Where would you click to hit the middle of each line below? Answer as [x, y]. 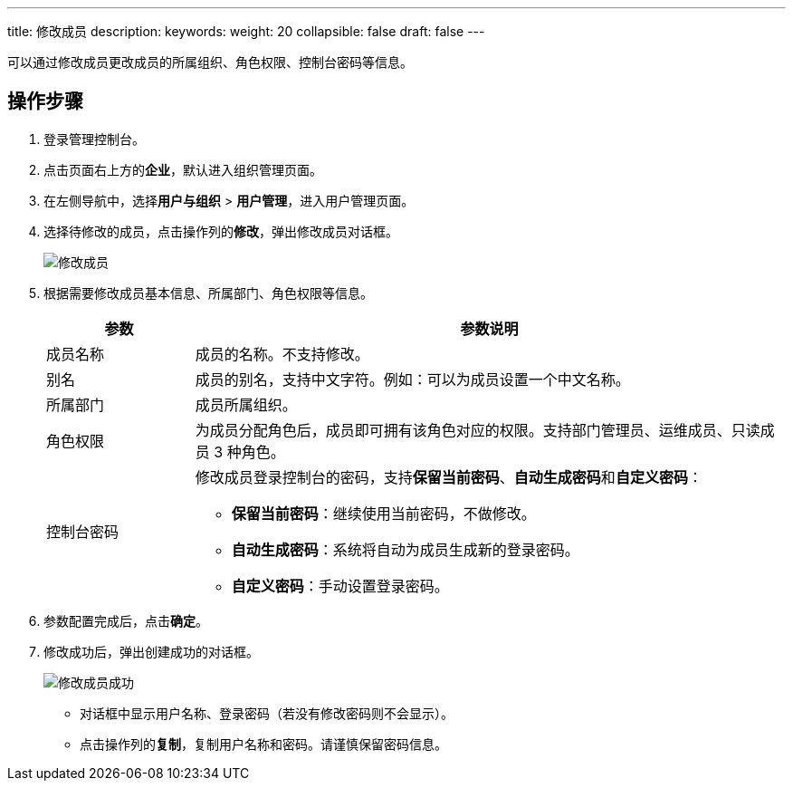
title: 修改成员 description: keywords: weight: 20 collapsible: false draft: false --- [246, 31]
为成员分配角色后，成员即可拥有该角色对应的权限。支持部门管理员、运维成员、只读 [478, 430]
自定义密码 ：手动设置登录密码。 [340, 586]
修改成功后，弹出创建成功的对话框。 [151, 651]
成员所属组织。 [246, 404]
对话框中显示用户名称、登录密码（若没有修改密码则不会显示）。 [267, 713]
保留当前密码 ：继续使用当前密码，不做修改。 [383, 513]
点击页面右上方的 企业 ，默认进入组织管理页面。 [183, 169]
